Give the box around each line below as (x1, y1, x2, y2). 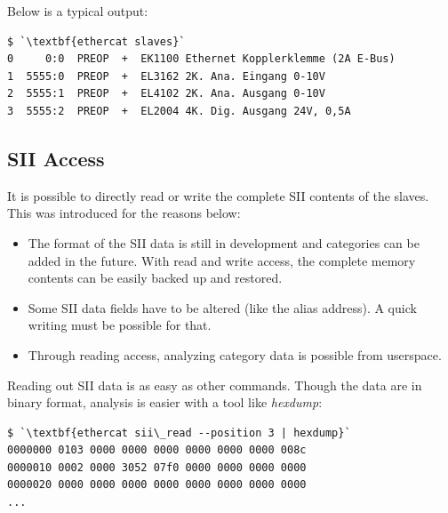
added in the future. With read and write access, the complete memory (28, 251, 416, 269)
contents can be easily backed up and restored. (28, 269, 283, 287)
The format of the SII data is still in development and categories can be (28, 233, 420, 252)
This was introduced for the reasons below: (7, 204, 241, 222)
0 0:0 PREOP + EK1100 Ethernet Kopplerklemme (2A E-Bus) (7, 52, 396, 66)
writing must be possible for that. (28, 316, 212, 334)
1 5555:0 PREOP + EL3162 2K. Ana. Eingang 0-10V (7, 69, 325, 83)
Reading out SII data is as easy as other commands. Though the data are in (7, 375, 422, 394)
